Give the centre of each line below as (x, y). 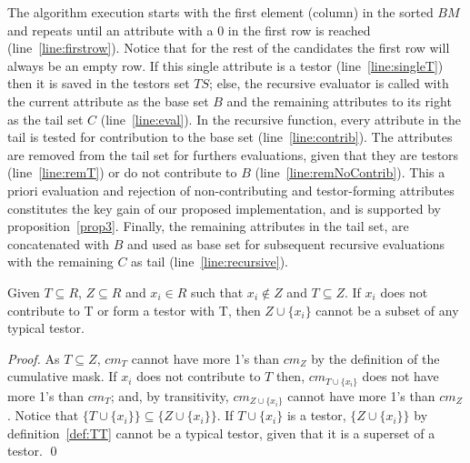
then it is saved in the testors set (99, 83)
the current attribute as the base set (108, 101)
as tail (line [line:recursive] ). (210, 262)
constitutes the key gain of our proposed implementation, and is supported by (224, 208)
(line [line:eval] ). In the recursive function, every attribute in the (280, 119)
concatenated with (58, 243)
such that (217, 292)
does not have (400, 376)
